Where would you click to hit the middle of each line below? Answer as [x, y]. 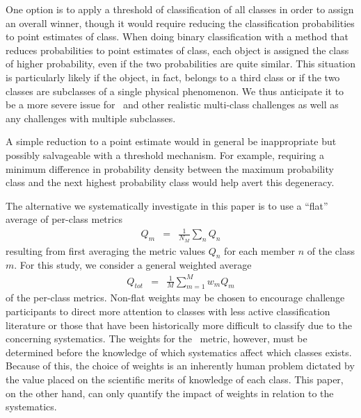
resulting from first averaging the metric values [106, 250]
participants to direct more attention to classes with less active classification [168, 311]
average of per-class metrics [64, 219]
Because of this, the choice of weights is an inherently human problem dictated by [180, 366]
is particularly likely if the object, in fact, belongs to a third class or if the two [173, 77]
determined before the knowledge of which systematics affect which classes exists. [179, 352]
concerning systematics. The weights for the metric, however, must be [157, 338]
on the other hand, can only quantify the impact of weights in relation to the [170, 393]
